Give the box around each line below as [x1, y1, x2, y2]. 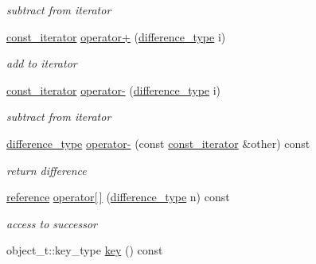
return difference [6, 161, 87, 178]
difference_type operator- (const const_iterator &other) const [6, 134, 310, 151]
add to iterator [6, 55, 77, 72]
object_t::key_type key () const [6, 242, 163, 258]
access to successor [6, 215, 97, 231]
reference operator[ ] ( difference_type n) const [6, 188, 230, 205]
